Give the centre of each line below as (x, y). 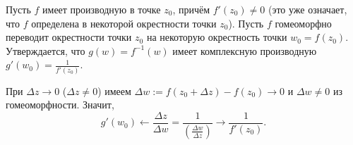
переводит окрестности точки (69, 37)
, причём (191, 9)
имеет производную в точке (102, 9)
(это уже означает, (307, 9)
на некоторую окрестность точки (217, 37)
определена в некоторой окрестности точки (124, 23)
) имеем (114, 90)
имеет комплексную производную (245, 50)
